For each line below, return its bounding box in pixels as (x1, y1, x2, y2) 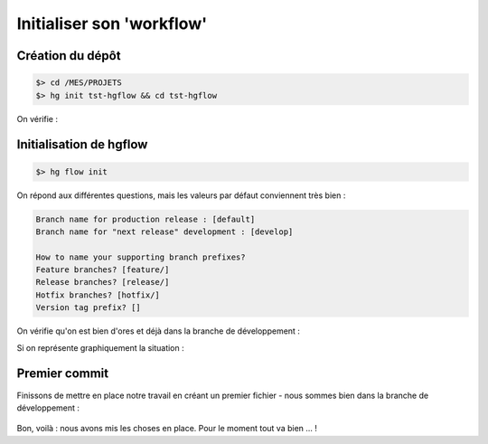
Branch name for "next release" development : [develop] (35, 226, 294, 237)
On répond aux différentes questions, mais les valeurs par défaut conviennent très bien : (16, 190, 346, 201)
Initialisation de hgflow (16, 137, 148, 153)
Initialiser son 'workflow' (16, 14, 208, 33)
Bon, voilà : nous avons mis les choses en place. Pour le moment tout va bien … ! (16, 423, 318, 434)
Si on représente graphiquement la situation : (16, 342, 184, 353)
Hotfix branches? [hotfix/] (35, 289, 160, 300)
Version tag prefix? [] (35, 303, 142, 313)
